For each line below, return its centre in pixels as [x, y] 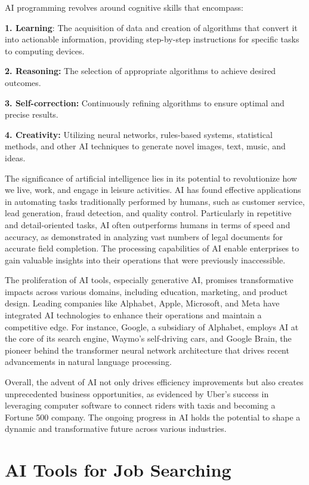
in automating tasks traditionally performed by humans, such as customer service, [155, 201]
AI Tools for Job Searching [118, 470]
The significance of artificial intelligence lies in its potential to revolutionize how [151, 178]
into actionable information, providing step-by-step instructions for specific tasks [152, 39]
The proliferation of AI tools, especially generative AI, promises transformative [149, 280]
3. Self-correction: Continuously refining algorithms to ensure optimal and [145, 102]
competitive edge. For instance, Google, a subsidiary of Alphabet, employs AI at [152, 326]
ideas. [15, 157]
